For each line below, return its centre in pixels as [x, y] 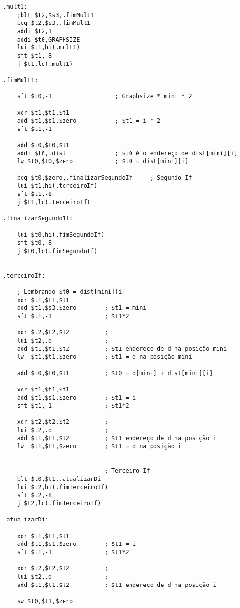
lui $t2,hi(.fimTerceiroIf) [62, 487]
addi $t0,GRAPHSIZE [48, 39]
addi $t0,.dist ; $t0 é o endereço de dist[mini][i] [127, 153]
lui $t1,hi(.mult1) [48, 48]
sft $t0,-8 [34, 243]
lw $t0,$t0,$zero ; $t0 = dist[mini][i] [103, 162]
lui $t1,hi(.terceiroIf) [57, 186]
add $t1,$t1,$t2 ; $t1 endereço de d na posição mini [122, 349]
